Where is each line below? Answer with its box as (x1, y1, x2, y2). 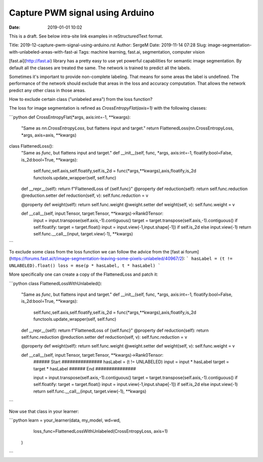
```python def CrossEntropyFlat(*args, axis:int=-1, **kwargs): (9, 114, 131, 120)
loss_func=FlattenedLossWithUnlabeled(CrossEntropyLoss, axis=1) (33, 428, 168, 434)
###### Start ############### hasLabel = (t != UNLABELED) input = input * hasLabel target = (33, 359, 229, 365)
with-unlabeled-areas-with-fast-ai (9, 49, 78, 55)
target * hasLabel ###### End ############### (33, 366, 136, 371)
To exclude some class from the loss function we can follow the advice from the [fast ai (9, 249, 185, 255)
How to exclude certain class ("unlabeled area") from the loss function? (9, 96, 153, 102)
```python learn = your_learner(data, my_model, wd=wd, (9, 417, 121, 423)
